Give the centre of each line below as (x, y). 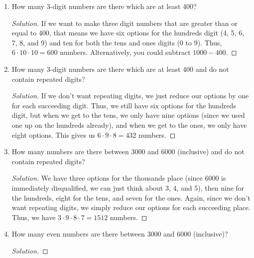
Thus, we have (34, 217)
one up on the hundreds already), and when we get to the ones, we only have (129, 125)
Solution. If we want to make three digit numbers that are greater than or (125, 23)
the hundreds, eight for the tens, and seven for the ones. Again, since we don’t (131, 197)
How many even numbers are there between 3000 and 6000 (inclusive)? (120, 234)
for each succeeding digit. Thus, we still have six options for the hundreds (124, 105)
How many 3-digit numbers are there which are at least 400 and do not (120, 69)
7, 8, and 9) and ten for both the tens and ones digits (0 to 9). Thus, (117, 42)
